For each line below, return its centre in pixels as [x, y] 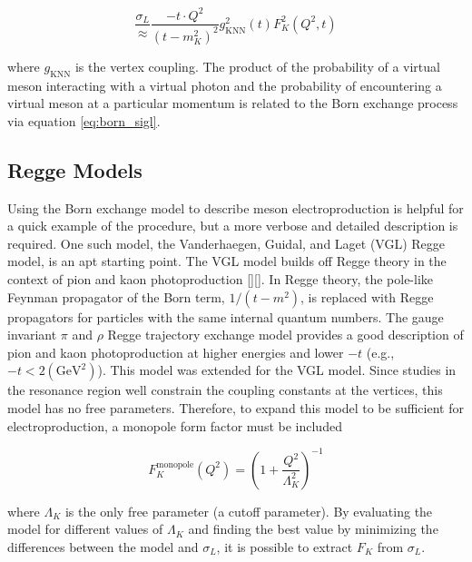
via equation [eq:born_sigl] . [84, 120]
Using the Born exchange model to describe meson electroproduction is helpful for [236, 207]
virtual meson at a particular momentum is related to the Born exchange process [233, 103]
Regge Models [75, 169]
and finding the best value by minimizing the [313, 529]
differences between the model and [103, 546]
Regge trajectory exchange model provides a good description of [285, 335]
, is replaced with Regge [367, 296]
